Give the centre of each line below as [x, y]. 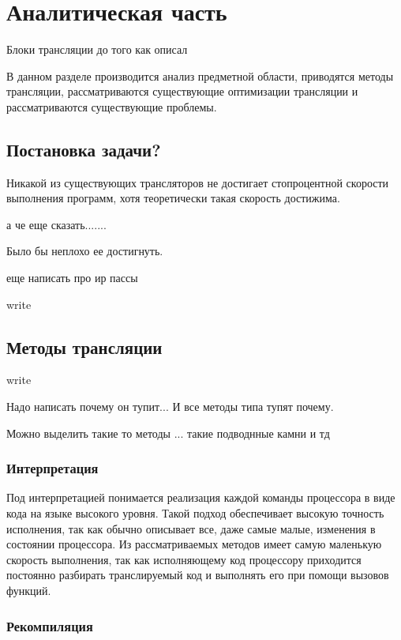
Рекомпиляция [50, 625]
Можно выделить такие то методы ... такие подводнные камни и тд [168, 433]
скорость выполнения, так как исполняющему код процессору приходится [184, 559]
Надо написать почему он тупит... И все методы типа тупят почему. [170, 407]
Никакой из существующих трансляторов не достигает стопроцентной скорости [198, 182]
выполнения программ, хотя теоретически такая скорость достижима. [173, 198]
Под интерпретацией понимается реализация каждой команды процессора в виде [201, 497]
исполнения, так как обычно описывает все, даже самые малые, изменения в [191, 528]
